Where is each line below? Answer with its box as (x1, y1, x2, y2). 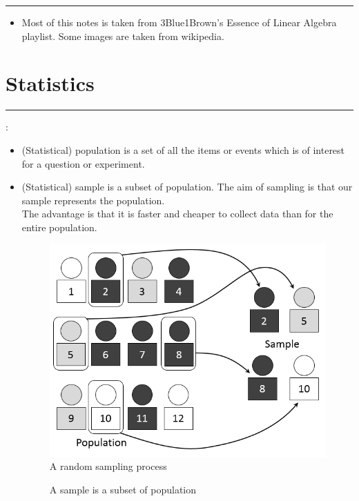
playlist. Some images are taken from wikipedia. (21, 28, 224, 43)
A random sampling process (49, 459, 167, 473)
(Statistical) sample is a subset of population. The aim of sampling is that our (21, 179, 353, 194)
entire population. (21, 219, 97, 234)
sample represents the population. (21, 193, 165, 207)
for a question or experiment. (21, 156, 145, 170)
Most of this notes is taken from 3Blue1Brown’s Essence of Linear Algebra (21, 15, 337, 29)
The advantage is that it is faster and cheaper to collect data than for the (21, 206, 333, 221)
